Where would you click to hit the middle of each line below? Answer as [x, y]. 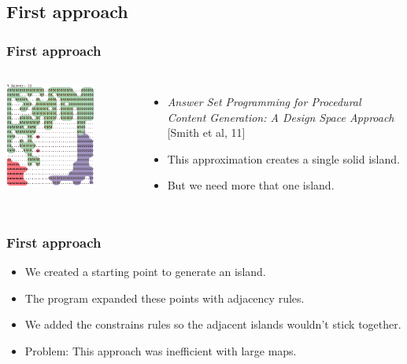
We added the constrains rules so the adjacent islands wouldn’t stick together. [213, 324]
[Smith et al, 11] [206, 132]
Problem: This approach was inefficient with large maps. [161, 350]
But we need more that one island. [251, 185]
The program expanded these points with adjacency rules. [165, 298]
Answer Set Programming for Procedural [264, 101]
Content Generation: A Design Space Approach [281, 117]
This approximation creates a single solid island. [283, 158]
